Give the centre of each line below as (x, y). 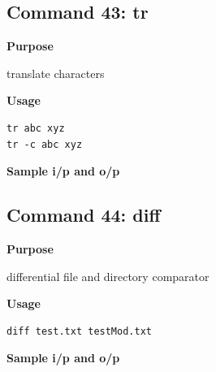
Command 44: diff (84, 215)
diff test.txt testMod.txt (79, 331)
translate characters (56, 73)
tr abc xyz (36, 128)
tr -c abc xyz (45, 144)
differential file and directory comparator (108, 276)
